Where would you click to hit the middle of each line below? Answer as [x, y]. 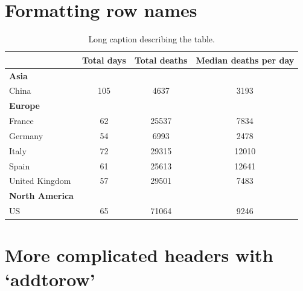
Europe [24, 106]
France [21, 121]
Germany [26, 135]
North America [41, 196]
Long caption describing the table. [151, 39]
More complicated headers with [139, 255]
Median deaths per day [245, 60]
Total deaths [161, 60]
